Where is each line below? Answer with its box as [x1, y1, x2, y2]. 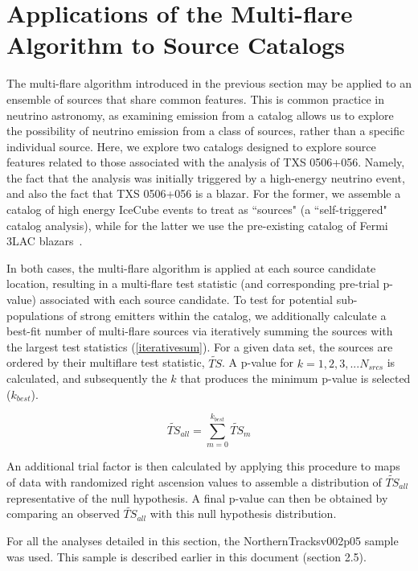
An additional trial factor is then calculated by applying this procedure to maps [6, 458, 400, 474]
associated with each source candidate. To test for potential [39, 291, 333, 308]
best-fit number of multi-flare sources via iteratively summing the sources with [6, 322, 393, 339]
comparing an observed [6, 505, 120, 522]
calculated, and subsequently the [6, 370, 167, 387]
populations [6, 306, 64, 323]
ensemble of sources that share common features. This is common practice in [6, 90, 385, 107]
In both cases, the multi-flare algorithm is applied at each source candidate [6, 259, 376, 276]
